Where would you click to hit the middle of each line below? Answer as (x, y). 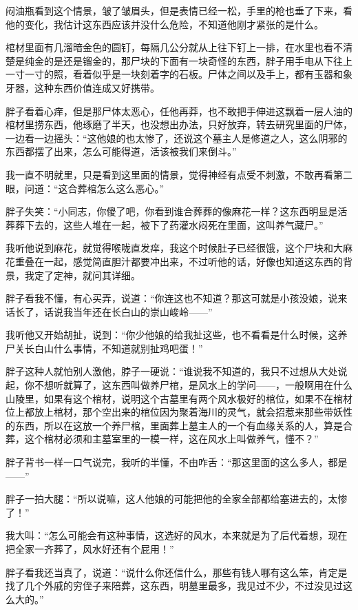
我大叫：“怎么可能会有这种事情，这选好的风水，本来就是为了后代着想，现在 (177, 535)
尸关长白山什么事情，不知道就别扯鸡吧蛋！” (104, 348)
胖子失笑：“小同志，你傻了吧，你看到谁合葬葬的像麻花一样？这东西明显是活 (177, 211)
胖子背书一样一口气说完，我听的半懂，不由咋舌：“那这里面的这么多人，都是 (177, 462)
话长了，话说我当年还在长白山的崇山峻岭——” (109, 311)
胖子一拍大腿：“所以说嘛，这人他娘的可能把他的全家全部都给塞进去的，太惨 (177, 499)
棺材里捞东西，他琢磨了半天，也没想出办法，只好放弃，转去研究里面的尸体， (179, 124)
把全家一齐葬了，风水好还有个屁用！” (90, 549)
